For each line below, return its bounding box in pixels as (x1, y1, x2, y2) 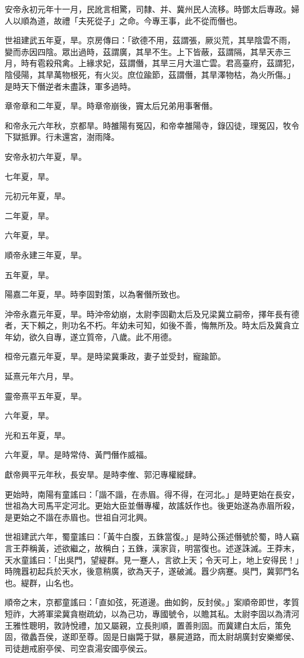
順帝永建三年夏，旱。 (5, 248, 87, 261)
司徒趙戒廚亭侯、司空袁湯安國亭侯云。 (5, 642, 152, 654)
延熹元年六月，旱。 (5, 370, 78, 382)
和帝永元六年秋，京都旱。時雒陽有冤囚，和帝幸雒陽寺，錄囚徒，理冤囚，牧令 (5, 119, 299, 131)
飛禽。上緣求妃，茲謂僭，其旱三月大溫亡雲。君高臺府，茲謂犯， (53, 57, 299, 69)
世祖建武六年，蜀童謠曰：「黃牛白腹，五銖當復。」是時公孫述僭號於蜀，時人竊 (5, 530, 299, 543)
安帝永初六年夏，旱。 (5, 150, 87, 162)
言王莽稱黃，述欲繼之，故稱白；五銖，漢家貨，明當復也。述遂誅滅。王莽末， (5, 542, 299, 554)
